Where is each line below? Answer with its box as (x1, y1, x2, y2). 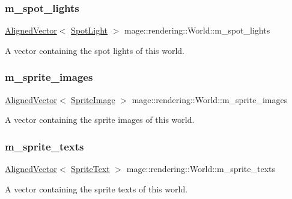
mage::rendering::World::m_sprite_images (132, 93, 288, 105)
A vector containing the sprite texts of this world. (5, 182, 188, 195)
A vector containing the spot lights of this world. (5, 44, 184, 56)
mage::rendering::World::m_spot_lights (124, 24, 270, 37)
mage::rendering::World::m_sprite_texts (126, 162, 276, 175)
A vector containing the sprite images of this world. (5, 113, 195, 126)
